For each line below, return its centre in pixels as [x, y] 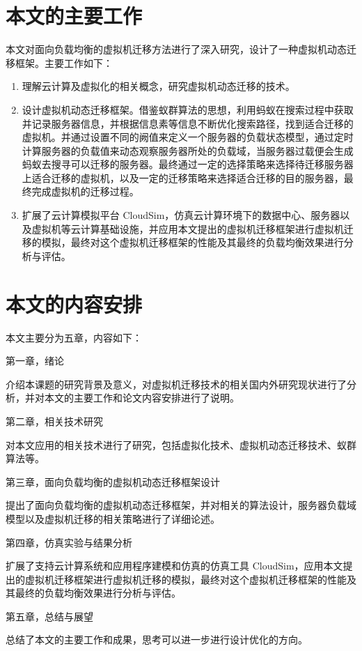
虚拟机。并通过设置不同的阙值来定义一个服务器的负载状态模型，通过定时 [188, 137]
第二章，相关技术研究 [54, 421]
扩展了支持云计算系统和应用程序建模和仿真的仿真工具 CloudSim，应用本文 [174, 566]
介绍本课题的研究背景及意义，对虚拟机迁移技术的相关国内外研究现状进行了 [176, 384]
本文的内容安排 [74, 304]
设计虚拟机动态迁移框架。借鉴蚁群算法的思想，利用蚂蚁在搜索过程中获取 [188, 109]
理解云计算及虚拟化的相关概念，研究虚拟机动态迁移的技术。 [158, 86]
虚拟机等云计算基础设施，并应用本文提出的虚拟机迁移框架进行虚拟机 [188, 228]
